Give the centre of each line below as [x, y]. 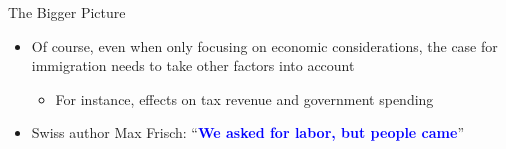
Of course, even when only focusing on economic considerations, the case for [264, 45]
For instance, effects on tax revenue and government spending [244, 98]
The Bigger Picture [67, 12]
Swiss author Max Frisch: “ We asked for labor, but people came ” [247, 132]
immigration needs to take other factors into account [193, 65]
